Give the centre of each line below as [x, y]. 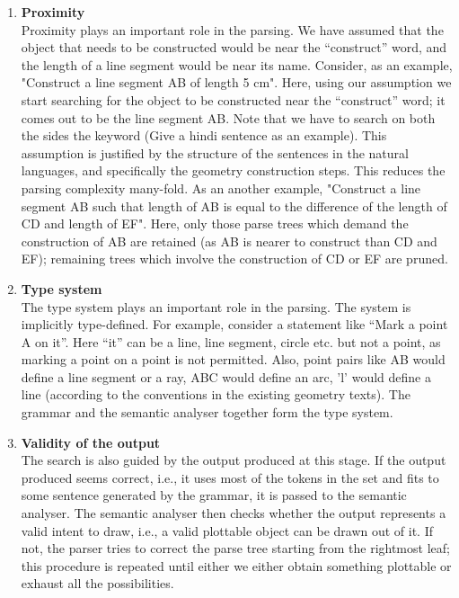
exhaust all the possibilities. [97, 583]
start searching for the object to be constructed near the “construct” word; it [233, 99]
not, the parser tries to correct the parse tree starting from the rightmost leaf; [235, 548]
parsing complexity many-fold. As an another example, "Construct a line [221, 187]
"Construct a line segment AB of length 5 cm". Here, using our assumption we [236, 82]
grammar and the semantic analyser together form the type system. [207, 412]
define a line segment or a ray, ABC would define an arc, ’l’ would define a [226, 376]
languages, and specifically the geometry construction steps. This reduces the [233, 170]
